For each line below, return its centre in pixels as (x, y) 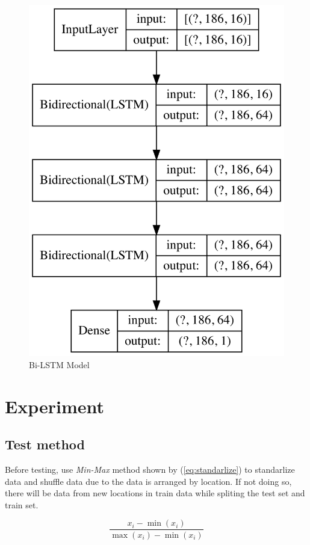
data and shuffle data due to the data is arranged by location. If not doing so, (148, 481)
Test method (45, 444)
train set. (22, 504)
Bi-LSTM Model (59, 364)
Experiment (55, 406)
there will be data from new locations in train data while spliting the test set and (155, 493)
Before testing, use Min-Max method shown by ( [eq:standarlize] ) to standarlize (150, 470)
